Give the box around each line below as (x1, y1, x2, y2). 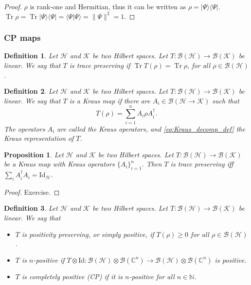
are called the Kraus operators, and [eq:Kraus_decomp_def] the (57, 123, 245, 134)
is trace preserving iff (170, 159, 233, 169)
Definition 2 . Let (4, 86, 58, 96)
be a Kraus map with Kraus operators (4, 159, 115, 169)
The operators (4, 123, 45, 134)
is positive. (215, 254, 247, 265)
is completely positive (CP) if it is (21, 271, 123, 281)
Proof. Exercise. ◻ (4, 186, 60, 197)
